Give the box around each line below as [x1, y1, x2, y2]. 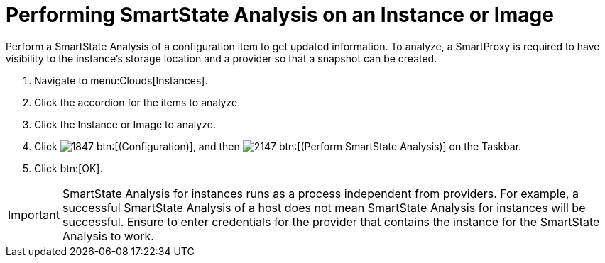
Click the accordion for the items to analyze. [34, 96, 241, 108]
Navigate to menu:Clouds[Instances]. [34, 74, 208, 86]
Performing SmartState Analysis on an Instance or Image [6, 3, 554, 27]
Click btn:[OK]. [34, 162, 103, 174]
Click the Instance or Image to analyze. [34, 118, 216, 130]
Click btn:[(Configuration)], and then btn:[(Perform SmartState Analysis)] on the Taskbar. [34, 140, 522, 152]
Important [8, 207, 60, 222]
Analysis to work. [62, 228, 154, 243]
